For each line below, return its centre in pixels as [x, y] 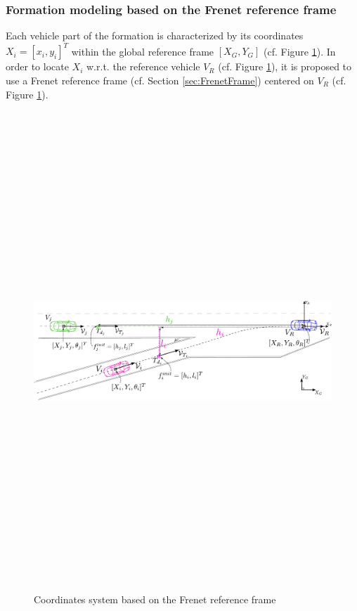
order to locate [37, 66]
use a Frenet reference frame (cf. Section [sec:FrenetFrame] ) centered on [160, 80]
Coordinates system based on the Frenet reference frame [155, 599]
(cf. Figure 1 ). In [299, 51]
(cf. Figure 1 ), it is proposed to [285, 66]
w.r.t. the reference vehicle [143, 66]
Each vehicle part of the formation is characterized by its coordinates [155, 36]
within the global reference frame [143, 51]
